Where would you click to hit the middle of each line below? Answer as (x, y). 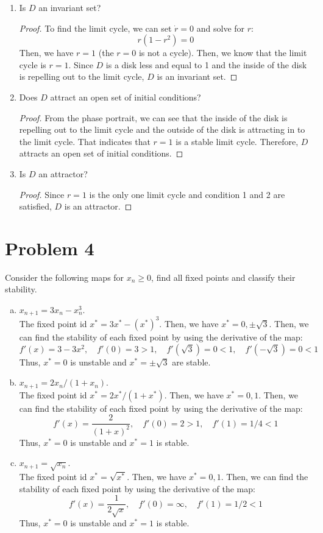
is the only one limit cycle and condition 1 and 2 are (187, 194)
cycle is (33, 64)
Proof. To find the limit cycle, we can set (95, 28)
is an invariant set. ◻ (197, 76)
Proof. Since (42, 194)
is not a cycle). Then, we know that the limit (223, 53)
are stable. (191, 362)
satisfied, (35, 206)
